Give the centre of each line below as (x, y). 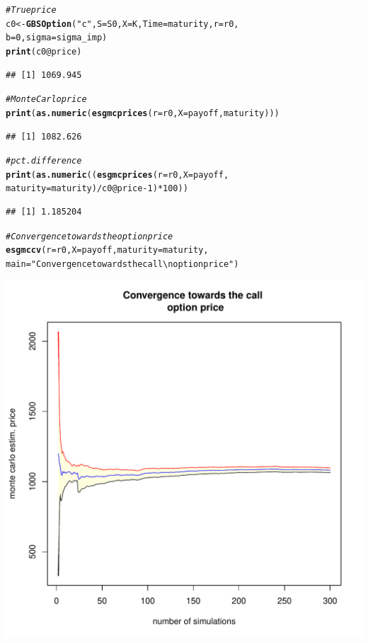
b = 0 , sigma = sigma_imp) (57, 38)
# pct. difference (44, 161)
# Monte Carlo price (46, 99)
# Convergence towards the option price (90, 236)
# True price (31, 10)
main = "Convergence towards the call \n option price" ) (122, 264)
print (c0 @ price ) (44, 51)
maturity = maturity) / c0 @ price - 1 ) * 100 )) (97, 189)
